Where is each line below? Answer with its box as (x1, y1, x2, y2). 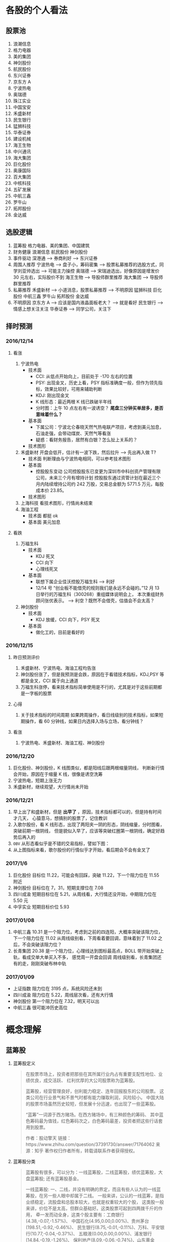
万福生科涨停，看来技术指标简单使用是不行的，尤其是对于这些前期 (20, 684, 158, 690)
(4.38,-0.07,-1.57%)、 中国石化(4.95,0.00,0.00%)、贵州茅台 (25, 1218, 149, 1224)
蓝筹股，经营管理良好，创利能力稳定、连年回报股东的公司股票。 (25, 1088, 158, 1095)
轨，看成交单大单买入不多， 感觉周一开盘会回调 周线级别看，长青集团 (13, 954, 157, 960)
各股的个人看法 (6, 5, 68, 16)
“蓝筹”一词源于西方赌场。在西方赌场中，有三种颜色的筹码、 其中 (25, 1112, 159, 1118)
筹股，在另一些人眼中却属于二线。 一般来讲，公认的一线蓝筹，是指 (25, 1193, 164, 1199)
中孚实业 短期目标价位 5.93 (13, 904, 70, 910)
